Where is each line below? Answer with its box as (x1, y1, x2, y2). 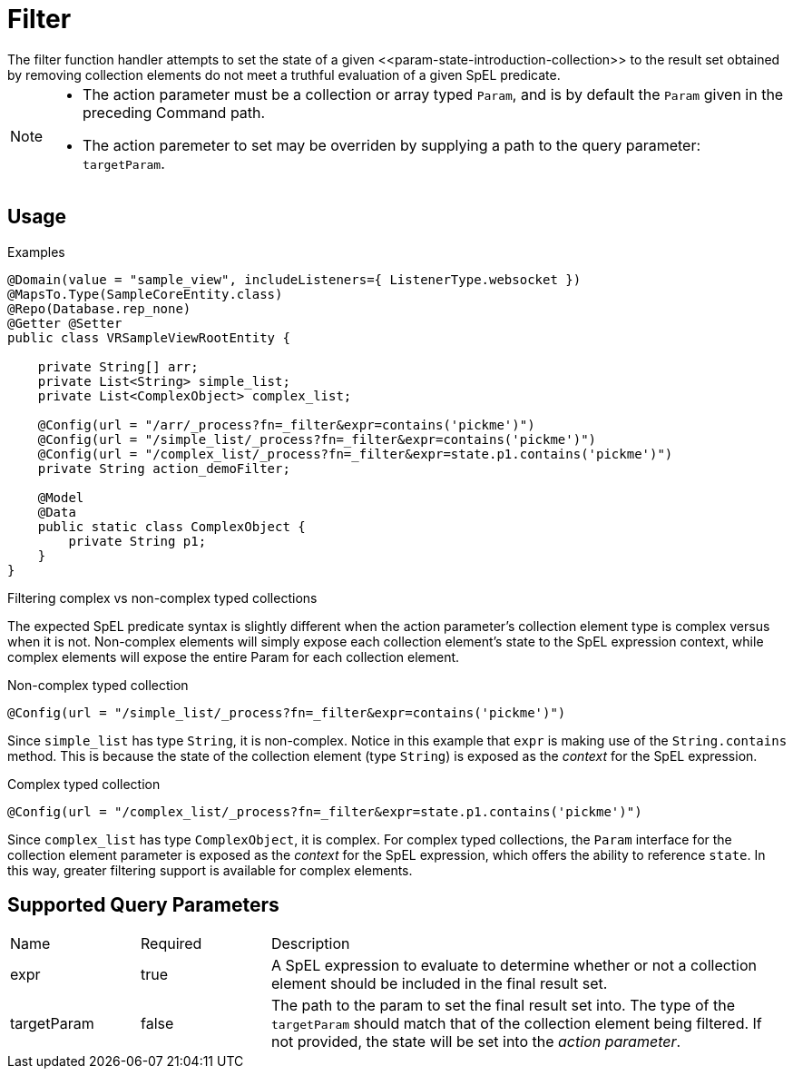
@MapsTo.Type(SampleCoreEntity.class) (7, 286, 283, 301)
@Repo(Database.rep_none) (7, 301, 191, 316)
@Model (37, 489, 84, 505)
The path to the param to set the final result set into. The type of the (270, 996, 735, 1015)
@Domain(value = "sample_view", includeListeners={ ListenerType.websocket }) (7, 271, 582, 287)
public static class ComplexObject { (37, 518, 306, 534)
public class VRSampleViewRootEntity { (7, 330, 290, 345)
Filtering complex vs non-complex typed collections (7, 589, 318, 606)
